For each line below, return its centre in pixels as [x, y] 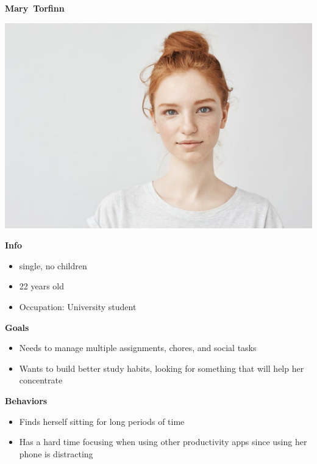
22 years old [42, 286]
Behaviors [26, 400]
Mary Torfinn [35, 8]
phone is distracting [56, 453]
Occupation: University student [78, 306]
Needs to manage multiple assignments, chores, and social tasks [138, 348]
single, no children [53, 265]
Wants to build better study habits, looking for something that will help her [162, 368]
